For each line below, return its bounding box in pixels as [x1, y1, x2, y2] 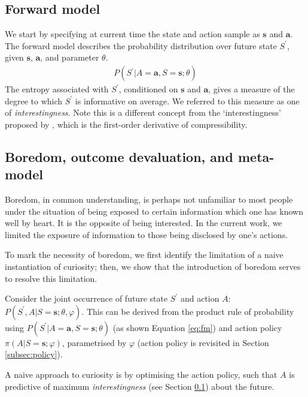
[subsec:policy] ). [5, 348, 63, 360]
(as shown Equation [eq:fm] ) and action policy [112, 321, 282, 333]
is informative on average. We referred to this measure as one [75, 94, 300, 107]
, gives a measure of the [208, 83, 295, 95]
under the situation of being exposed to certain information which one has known [5, 204, 303, 217]
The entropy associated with [5, 83, 109, 95]
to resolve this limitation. [5, 272, 97, 284]
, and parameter [40, 51, 99, 64]
